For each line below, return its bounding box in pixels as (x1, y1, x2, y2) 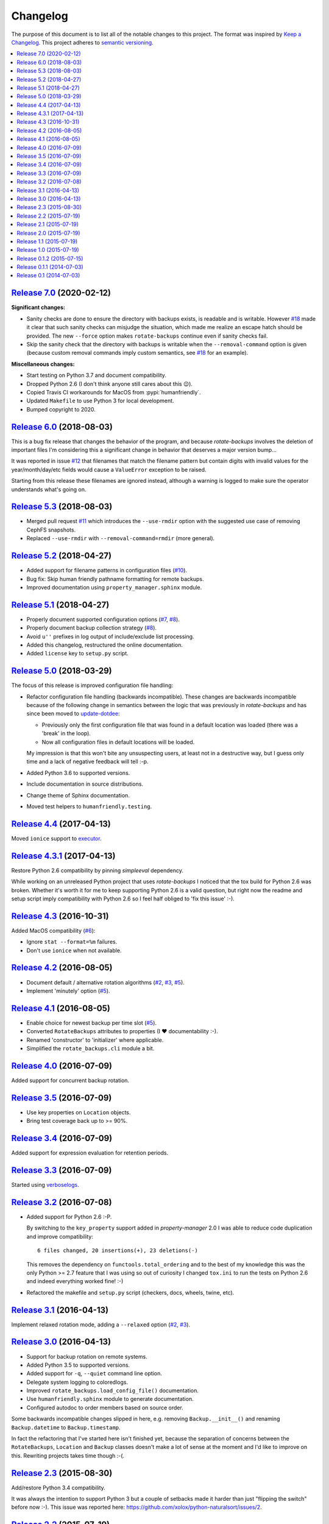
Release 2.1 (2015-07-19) (16, 221, 79, 228)
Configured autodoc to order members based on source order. (26, 1404, 184, 1411)
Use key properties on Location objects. (26, 1108, 131, 1116)
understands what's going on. (11, 485, 87, 493)
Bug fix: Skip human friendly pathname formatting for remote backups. (26, 575, 204, 582)
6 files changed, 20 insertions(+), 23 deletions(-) (37, 1247, 198, 1254)
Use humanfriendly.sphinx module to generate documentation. (26, 1395, 194, 1403)
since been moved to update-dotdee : (26, 710, 120, 717)
